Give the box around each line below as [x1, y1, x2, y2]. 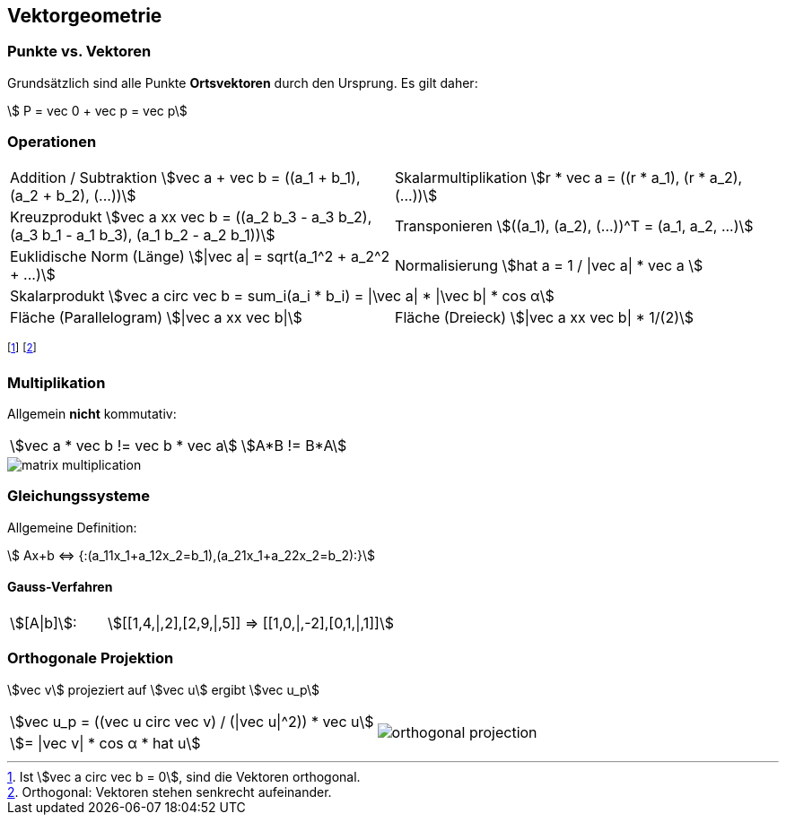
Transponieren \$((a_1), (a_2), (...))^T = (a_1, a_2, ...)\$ [395, 216, 754, 235]
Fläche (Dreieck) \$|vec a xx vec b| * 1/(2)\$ [395, 307, 694, 326]
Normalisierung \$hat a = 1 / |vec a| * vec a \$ [395, 255, 703, 274]
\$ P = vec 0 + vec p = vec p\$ [7, 102, 188, 118]
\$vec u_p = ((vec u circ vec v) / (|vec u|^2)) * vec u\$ [10, 712, 374, 731]
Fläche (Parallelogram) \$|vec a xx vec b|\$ [10, 307, 302, 326]
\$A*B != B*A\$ [240, 436, 347, 454]
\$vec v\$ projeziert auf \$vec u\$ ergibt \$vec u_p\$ [7, 681, 319, 697]
